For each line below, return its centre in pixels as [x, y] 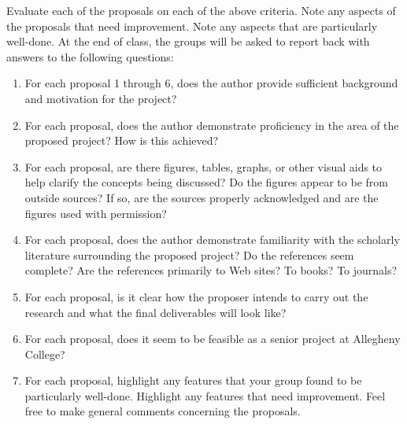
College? [45, 354]
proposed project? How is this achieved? [122, 140]
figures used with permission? [96, 213]
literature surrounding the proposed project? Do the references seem [189, 254]
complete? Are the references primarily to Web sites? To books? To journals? [211, 270]
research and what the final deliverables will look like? [155, 312]
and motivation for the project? [101, 98]
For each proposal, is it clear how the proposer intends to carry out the [196, 296]
